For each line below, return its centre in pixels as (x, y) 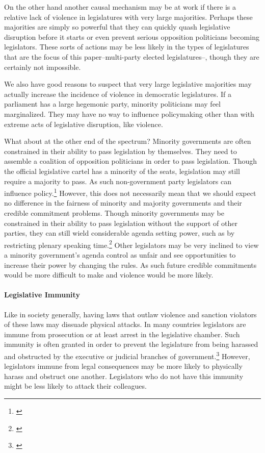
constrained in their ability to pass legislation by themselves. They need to (121, 151)
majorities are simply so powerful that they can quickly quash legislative (117, 27)
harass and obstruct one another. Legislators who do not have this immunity (124, 376)
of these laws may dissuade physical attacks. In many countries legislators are (125, 324)
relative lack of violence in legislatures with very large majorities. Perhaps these (128, 17)
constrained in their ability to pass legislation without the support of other (121, 223)
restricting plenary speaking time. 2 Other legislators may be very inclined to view (131, 244)
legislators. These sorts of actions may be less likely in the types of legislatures (127, 47)
